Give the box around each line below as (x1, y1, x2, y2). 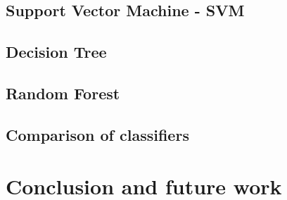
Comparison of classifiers (6, 123, 189, 145)
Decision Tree (6, 41, 107, 63)
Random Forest (6, 82, 120, 104)
